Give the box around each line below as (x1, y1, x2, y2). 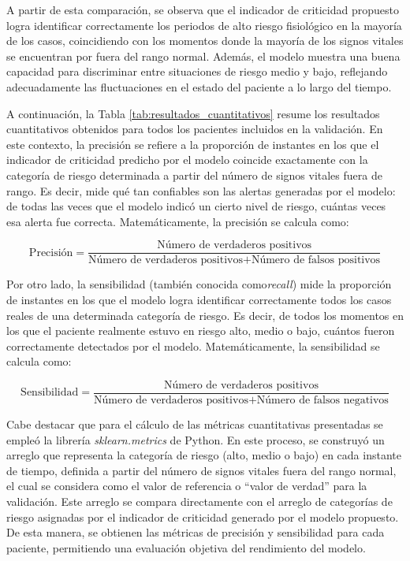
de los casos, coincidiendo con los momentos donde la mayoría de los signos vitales (6, 32, 404, 49)
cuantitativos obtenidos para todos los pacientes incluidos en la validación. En (6, 121, 383, 137)
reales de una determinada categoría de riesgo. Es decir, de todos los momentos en (6, 307, 404, 323)
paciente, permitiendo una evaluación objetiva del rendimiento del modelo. (6, 539, 366, 555)
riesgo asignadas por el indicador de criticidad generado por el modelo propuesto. (6, 508, 399, 525)
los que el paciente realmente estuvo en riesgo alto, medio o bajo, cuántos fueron (6, 322, 395, 339)
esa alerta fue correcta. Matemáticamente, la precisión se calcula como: (6, 213, 349, 229)
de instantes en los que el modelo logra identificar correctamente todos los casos (6, 291, 392, 307)
